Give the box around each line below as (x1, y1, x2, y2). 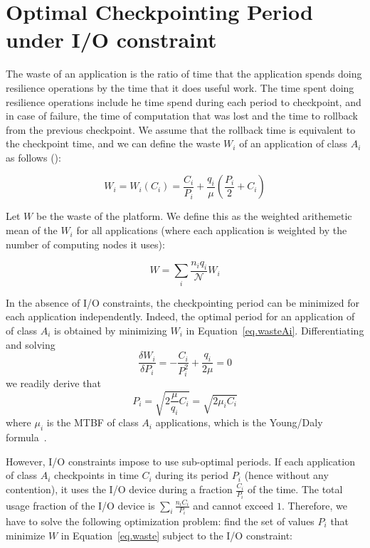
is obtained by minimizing (54, 323, 167, 337)
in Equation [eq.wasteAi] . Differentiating (186, 323, 364, 337)
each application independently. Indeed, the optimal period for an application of (6, 309, 355, 324)
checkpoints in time (54, 468, 139, 483)
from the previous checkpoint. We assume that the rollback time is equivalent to (6, 122, 356, 137)
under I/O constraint (6, 25, 217, 54)
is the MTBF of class (46, 415, 139, 430)
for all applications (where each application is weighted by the (76, 223, 347, 238)
